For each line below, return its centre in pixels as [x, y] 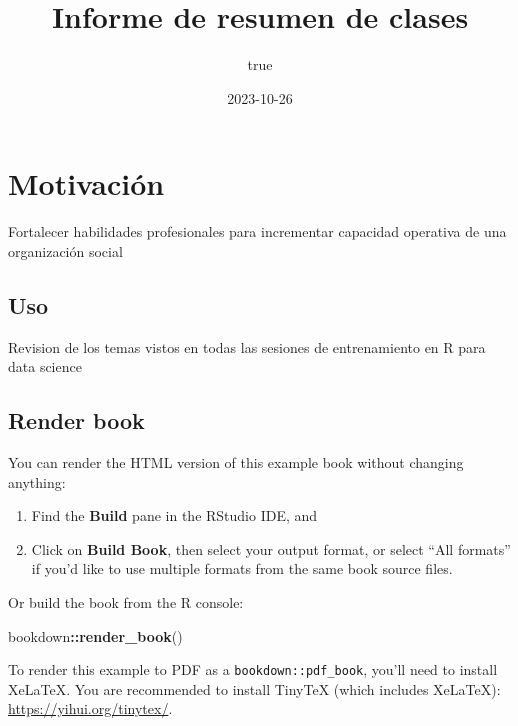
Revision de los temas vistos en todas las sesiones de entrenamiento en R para [247, 346]
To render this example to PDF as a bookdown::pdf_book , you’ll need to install [253, 669]
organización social [65, 250]
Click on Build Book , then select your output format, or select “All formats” [271, 548]
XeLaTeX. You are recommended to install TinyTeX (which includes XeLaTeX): [254, 688]
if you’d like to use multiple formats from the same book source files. [242, 568]
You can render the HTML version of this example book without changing [236, 462]
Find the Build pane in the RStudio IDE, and [174, 515]
